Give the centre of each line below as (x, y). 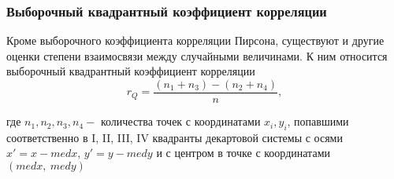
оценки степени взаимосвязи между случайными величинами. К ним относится (197, 55)
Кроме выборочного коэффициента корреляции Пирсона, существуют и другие (195, 40)
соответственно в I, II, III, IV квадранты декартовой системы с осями (175, 137)
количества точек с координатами (180, 121)
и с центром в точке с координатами (243, 153)
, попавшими (318, 121)
